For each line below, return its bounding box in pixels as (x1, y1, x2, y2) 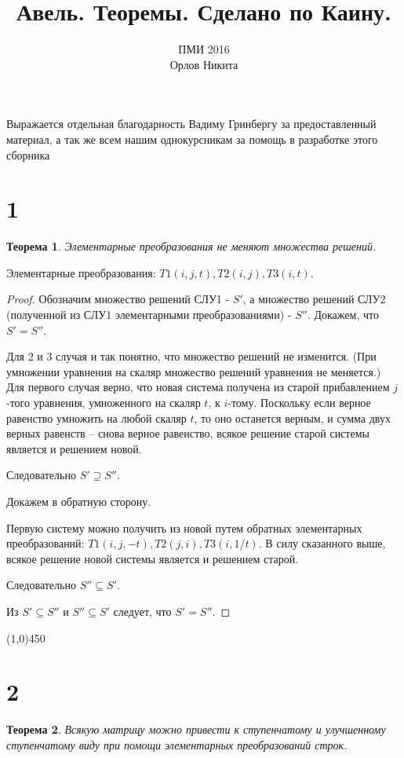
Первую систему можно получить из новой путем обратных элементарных (6, 519, 362, 536)
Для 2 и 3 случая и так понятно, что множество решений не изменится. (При (6, 348, 377, 364)
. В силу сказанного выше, (258, 535, 386, 551)
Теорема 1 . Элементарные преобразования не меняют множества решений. (6, 238, 377, 254)
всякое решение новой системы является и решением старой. (6, 550, 299, 566)
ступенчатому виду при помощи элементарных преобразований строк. (6, 736, 348, 753)
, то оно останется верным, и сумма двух (194, 409, 391, 426)
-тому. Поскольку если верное (227, 394, 371, 410)
